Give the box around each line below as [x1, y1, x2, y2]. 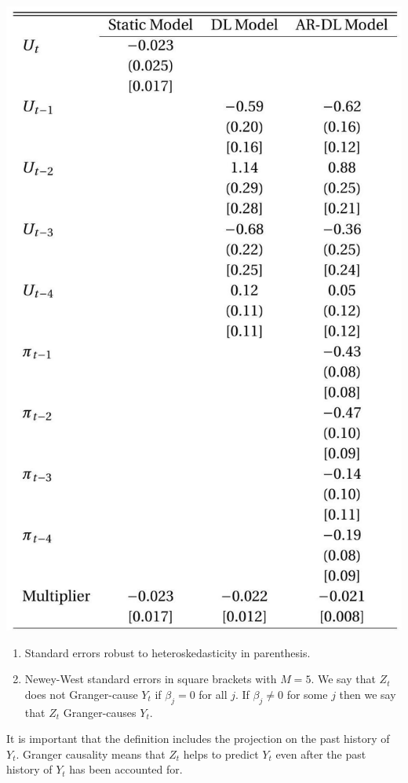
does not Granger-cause [24, 686, 138, 702]
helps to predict [183, 745, 259, 762]
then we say [339, 686, 396, 702]
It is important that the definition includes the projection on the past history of [6, 730, 390, 747]
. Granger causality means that [16, 745, 166, 762]
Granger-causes [63, 704, 137, 720]
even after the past [275, 745, 366, 762]
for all [199, 686, 228, 702]
